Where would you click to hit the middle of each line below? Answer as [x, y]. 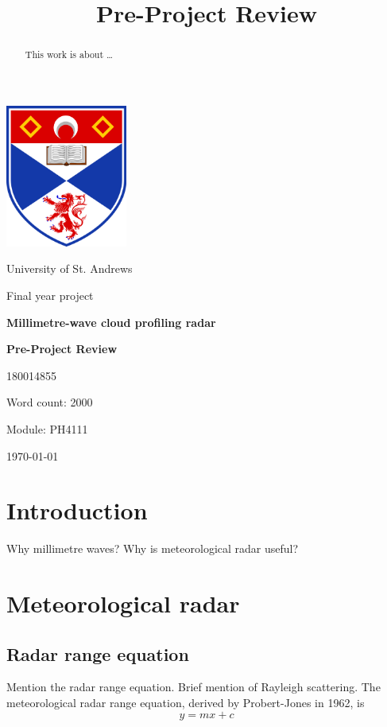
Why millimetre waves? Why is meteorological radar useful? [153, 548]
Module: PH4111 [47, 428]
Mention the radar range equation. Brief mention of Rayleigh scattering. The [193, 687]
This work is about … [69, 54]
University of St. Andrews [70, 268]
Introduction [77, 510]
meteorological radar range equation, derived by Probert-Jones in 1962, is [186, 702]
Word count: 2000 [50, 402]
